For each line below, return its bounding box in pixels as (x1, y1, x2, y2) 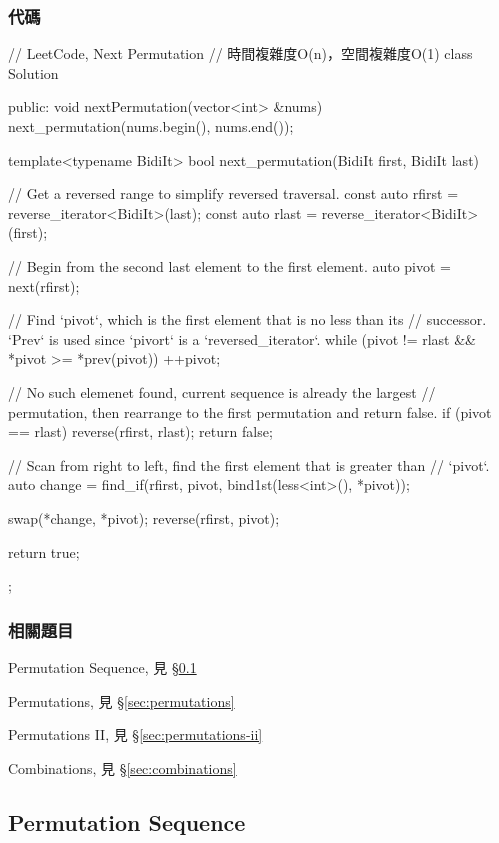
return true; (8, 541, 80, 562)
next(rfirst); (8, 275, 80, 296)
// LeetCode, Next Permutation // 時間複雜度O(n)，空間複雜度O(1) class (8, 43, 473, 64)
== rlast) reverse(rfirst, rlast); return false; (8, 421, 273, 442)
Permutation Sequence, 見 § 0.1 (8, 656, 197, 677)
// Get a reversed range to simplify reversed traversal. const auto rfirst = (8, 183, 459, 204)
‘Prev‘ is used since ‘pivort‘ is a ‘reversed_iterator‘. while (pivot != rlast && (8, 328, 476, 349)
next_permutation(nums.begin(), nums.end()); (8, 116, 294, 136)
